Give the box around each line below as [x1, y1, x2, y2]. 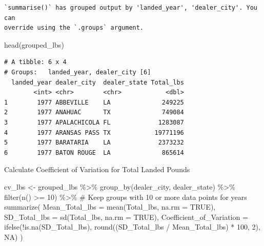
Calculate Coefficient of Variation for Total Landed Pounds [4, 164, 190, 175]
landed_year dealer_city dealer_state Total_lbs [11, 78, 184, 86]
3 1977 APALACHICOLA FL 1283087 [4, 118, 184, 126]
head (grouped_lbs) [4, 39, 64, 50]
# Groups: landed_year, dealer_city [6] [4, 68, 151, 76]
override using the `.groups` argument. [4, 24, 144, 32]
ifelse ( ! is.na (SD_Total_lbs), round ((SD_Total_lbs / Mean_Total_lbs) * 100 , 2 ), [4, 221, 260, 232]
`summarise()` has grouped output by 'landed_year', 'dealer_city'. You [4, 4, 257, 11]
